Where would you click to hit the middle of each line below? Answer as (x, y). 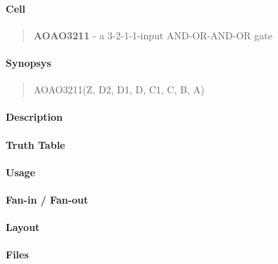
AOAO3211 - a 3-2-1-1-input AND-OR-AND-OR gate (153, 35)
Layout (23, 227)
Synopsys (29, 62)
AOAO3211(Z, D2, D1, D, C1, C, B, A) (119, 90)
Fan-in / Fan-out (47, 199)
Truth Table (36, 144)
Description (34, 117)
